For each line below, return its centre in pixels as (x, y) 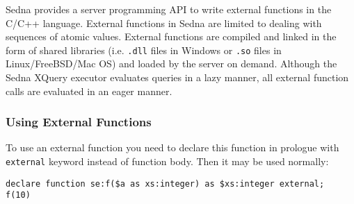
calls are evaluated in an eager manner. (89, 91)
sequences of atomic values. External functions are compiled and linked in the (171, 36)
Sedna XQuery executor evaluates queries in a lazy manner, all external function (177, 77)
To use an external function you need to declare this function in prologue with (172, 147)
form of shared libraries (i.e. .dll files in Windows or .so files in (144, 50)
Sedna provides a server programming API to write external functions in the (169, 9)
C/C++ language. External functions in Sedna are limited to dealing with (164, 23)
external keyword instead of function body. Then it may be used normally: (167, 161)
